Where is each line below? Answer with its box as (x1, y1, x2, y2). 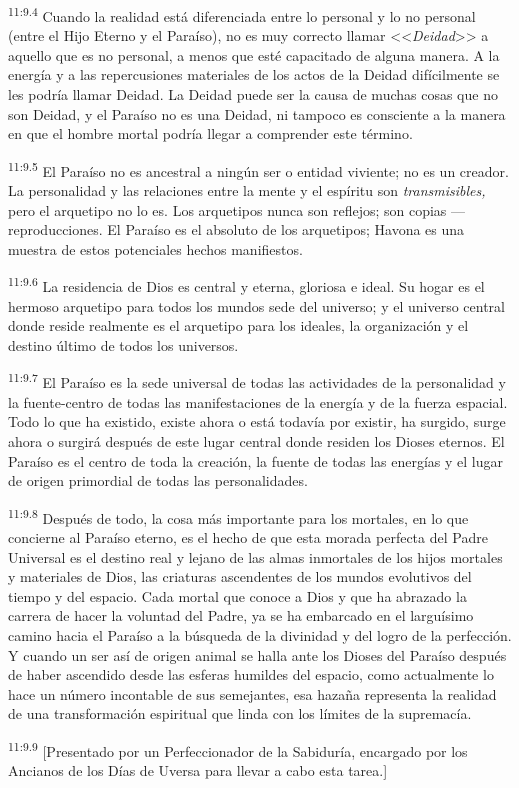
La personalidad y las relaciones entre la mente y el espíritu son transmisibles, (8, 180, 486, 201)
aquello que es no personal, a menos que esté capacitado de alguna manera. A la (8, 44, 500, 65)
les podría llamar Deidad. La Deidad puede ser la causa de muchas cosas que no (8, 84, 498, 105)
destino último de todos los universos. (8, 334, 239, 355)
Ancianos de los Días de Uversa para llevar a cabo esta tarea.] (8, 760, 388, 781)
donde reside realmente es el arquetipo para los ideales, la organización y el (8, 315, 469, 336)
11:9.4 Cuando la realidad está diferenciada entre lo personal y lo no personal (8, 3, 476, 26)
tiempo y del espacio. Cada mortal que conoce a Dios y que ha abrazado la (8, 585, 467, 606)
